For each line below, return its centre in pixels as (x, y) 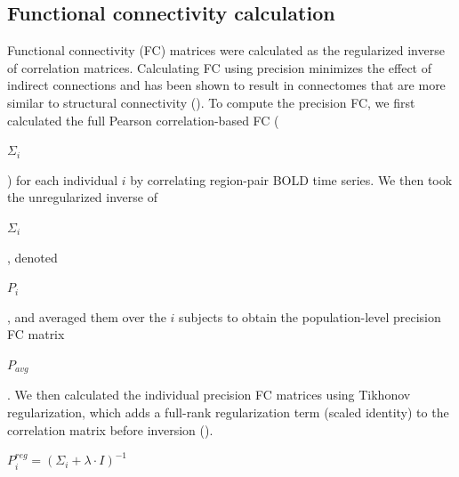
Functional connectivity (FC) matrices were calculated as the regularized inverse (226, 50)
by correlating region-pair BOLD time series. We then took (291, 179)
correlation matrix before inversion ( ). (110, 429)
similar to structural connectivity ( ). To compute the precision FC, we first (211, 102)
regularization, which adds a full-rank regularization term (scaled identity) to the (228, 412)
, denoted (32, 257)
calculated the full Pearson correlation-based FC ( (143, 120)
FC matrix (36, 334)
